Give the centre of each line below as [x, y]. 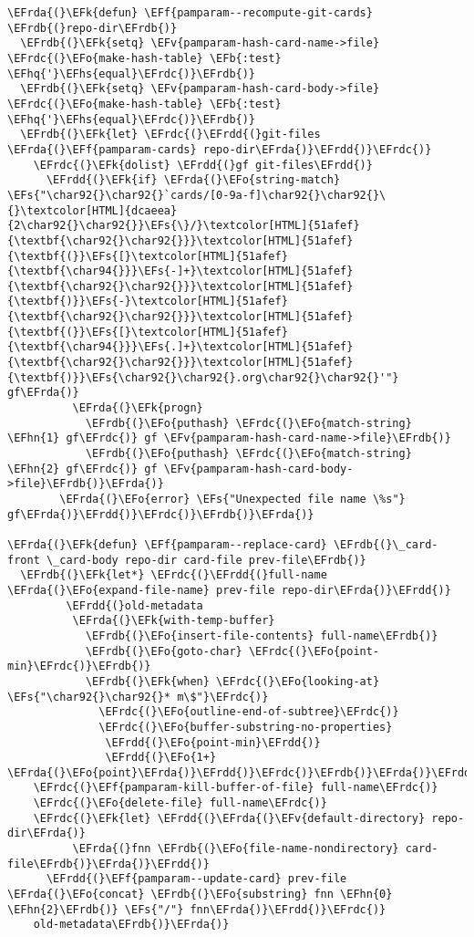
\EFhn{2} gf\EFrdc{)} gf [82, 468]
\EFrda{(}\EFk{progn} [138, 408]
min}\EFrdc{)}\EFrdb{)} [79, 666]
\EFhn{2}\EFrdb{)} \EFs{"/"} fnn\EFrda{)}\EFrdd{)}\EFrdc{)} [197, 909]
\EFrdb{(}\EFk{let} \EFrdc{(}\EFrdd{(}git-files [170, 135]
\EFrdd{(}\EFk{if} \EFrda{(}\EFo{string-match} [193, 180]
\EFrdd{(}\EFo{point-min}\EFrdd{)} [213, 742]
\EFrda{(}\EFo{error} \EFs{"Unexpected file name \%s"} [232, 499]
